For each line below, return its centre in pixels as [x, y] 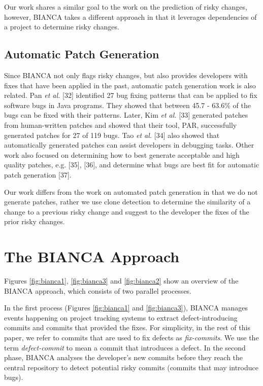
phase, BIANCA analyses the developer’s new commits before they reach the [124, 357]
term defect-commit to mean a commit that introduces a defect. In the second [125, 347]
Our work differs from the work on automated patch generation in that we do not [131, 191]
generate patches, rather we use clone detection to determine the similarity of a [127, 202]
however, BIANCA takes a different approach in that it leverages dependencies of [130, 16]
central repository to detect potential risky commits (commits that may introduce [131, 367]
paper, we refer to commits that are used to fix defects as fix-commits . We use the [131, 337]
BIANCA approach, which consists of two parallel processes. [98, 290]
